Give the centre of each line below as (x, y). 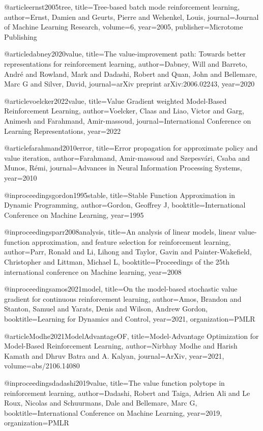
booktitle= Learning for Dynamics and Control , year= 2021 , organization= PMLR (130, 319)
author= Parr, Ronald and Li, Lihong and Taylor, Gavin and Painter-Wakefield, (128, 252)
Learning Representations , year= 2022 (62, 131)
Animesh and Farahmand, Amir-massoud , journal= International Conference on (128, 120)
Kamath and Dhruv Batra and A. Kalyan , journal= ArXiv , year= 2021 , (114, 355)
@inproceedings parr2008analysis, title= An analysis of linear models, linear (120, 232)
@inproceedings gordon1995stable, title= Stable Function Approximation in (120, 195)
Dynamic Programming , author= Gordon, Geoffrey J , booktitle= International (125, 205)
